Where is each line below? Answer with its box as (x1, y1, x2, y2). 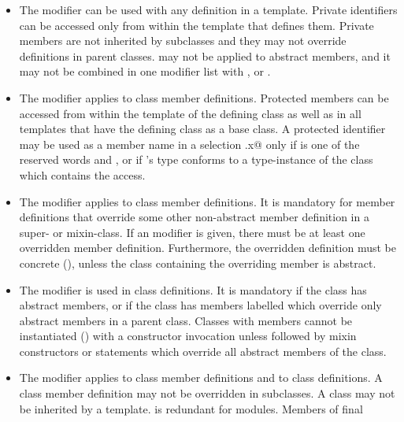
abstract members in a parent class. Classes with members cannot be (19, 312, 353, 328)
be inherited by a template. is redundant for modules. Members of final (19, 400, 363, 416)
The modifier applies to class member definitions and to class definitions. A (19, 369, 383, 386)
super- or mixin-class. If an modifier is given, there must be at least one (19, 224, 365, 240)
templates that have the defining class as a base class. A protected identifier (19, 120, 386, 137)
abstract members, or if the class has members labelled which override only (19, 297, 382, 313)
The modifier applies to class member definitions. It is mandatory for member (19, 193, 395, 209)
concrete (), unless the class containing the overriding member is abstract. (19, 254, 376, 271)
